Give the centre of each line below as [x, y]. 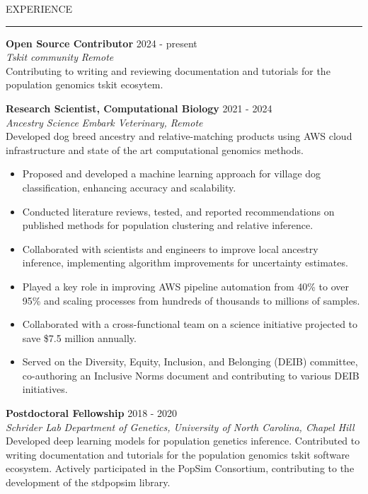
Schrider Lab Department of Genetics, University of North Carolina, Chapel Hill [180, 427]
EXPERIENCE [39, 8]
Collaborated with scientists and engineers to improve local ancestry [170, 248]
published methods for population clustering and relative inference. [168, 225]
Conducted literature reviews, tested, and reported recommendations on [178, 211]
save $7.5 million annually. [79, 337]
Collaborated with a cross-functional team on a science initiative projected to [190, 324]
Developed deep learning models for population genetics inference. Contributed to [183, 441]
